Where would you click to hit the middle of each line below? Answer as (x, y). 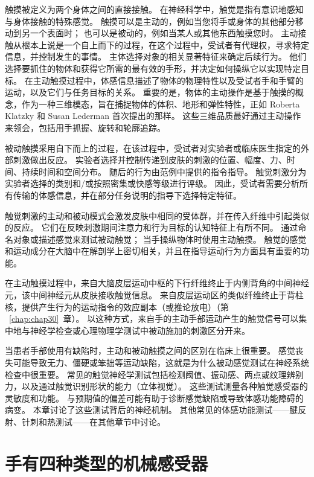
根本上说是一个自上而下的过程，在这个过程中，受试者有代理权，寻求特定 (165, 44)
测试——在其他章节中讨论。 (110, 421)
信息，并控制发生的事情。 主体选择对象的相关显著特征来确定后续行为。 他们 (156, 56)
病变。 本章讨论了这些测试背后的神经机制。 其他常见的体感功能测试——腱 (152, 410)
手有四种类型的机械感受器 (107, 463)
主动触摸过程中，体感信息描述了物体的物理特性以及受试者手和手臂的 (168, 80)
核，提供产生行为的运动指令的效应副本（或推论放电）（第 (117, 306)
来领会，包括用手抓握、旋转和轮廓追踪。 (85, 127)
